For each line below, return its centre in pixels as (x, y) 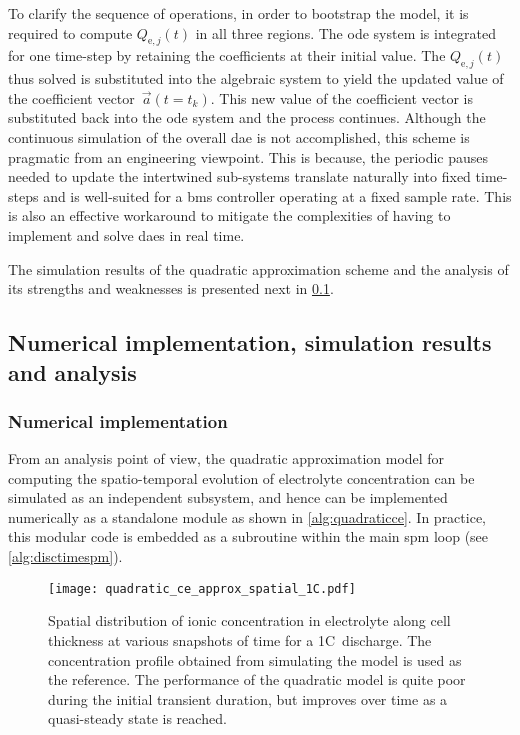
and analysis (72, 371)
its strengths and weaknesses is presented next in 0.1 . (171, 288)
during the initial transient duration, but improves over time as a (248, 698)
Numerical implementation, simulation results (250, 342)
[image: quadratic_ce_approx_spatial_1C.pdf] (202, 588)
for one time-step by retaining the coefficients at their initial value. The (227, 55)
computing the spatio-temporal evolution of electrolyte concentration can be (241, 477)
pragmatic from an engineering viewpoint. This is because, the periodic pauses (248, 156)
